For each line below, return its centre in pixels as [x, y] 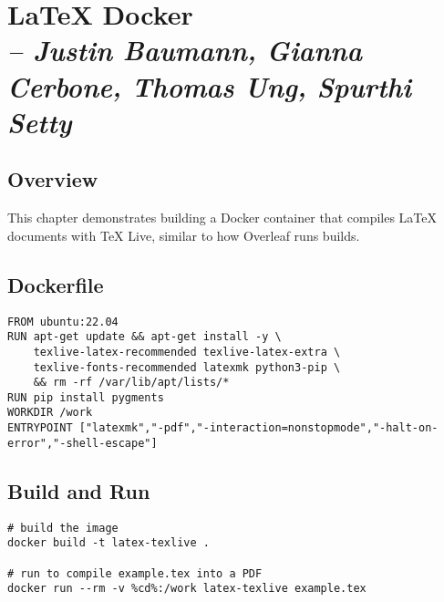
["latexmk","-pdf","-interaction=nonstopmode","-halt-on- [258, 428]
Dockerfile [56, 284]
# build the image [63, 528]
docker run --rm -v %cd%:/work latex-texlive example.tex [187, 589]
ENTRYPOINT [40, 428]
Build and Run [79, 490]
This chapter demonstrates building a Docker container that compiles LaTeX [222, 218]
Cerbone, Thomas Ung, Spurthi [209, 86]
